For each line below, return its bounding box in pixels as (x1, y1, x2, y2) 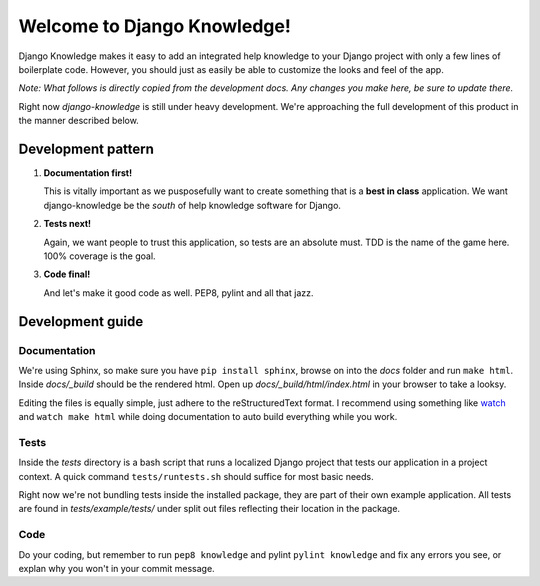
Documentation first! (43, 167, 133, 179)
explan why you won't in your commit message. (18, 562, 215, 574)
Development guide (18, 313, 144, 330)
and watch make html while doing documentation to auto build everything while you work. (18, 411, 398, 423)
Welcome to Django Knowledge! (18, 15, 292, 37)
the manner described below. (18, 115, 139, 127)
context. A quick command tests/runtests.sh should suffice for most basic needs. (18, 470, 374, 482)
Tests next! (43, 218, 92, 230)
